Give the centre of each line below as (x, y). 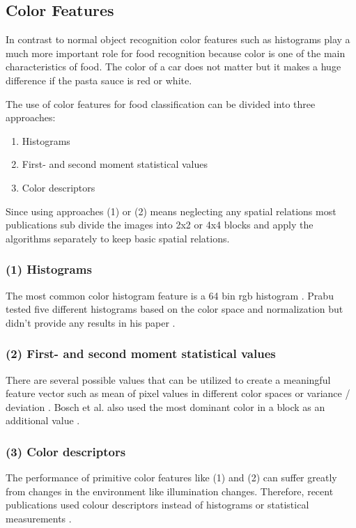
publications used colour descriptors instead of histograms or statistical (157, 505)
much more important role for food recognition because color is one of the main (176, 53)
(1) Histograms (49, 269)
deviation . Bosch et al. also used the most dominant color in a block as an (165, 406)
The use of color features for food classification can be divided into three (161, 103)
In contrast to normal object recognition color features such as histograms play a (178, 39)
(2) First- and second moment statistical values (141, 354)
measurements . (39, 518)
